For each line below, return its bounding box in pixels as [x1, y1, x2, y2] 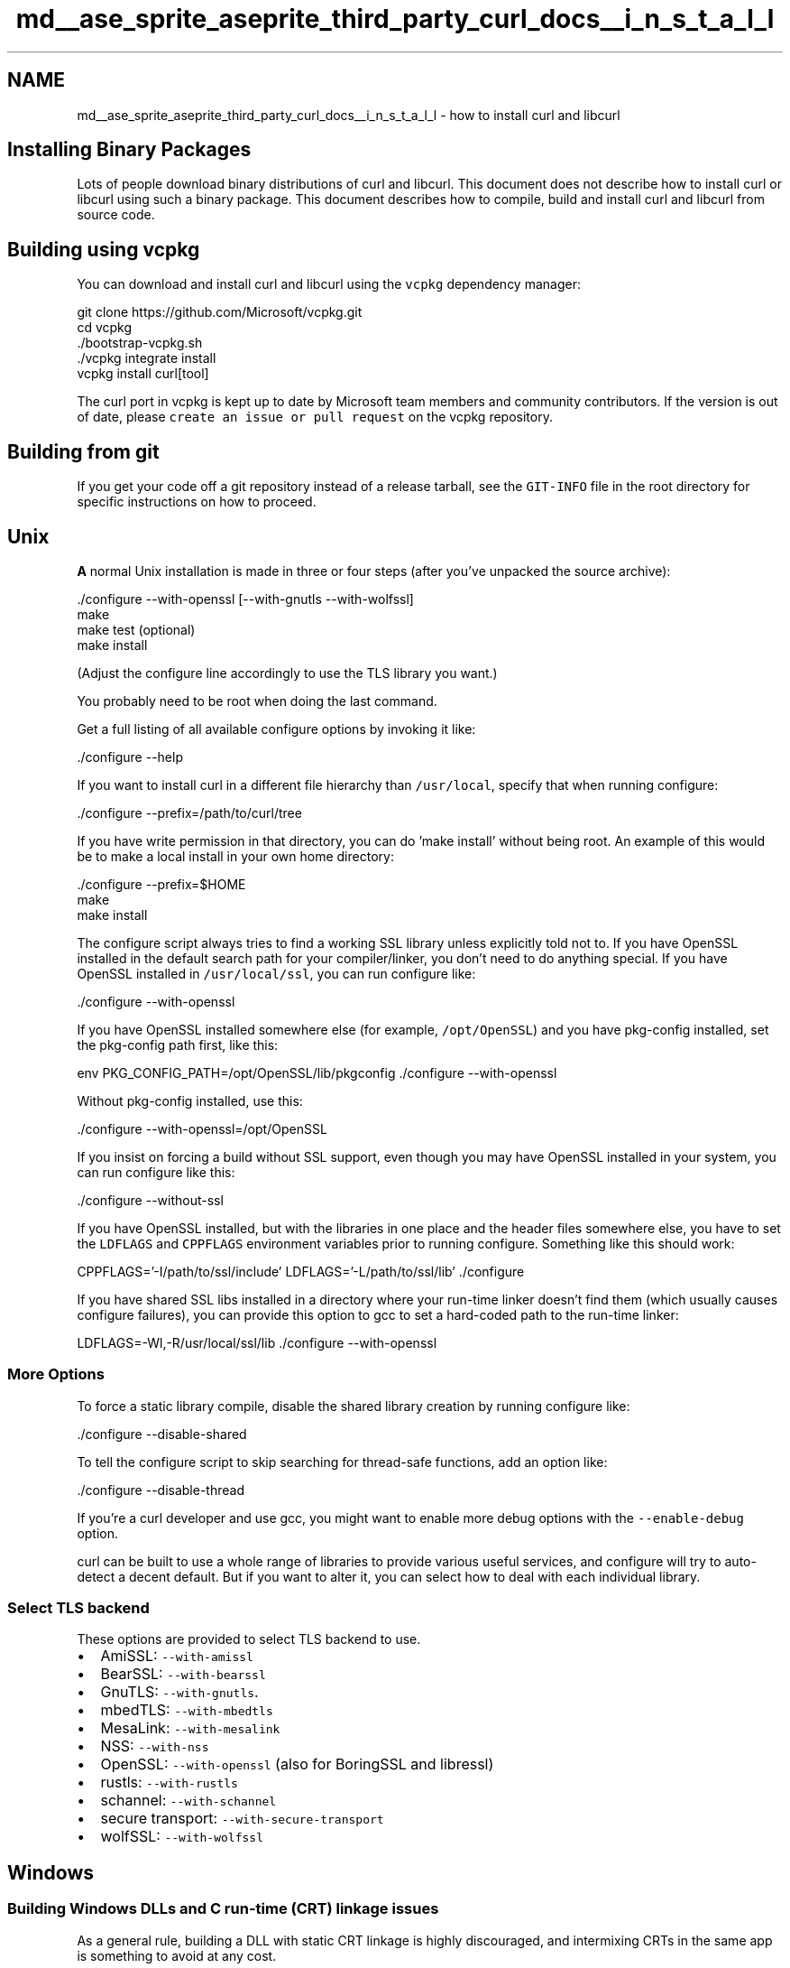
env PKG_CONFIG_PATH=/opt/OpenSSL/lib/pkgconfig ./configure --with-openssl [77, 1064, 557, 1081]
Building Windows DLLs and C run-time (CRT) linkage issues [7, 1899, 439, 1918]
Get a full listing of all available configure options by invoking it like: [77, 720, 476, 737]
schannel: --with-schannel [100, 1791, 277, 1810]
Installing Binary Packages [7, 138, 252, 162]
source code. [77, 207, 155, 223]
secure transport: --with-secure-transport [100, 1809, 384, 1828]
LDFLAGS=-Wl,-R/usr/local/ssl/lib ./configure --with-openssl [77, 1334, 437, 1351]
